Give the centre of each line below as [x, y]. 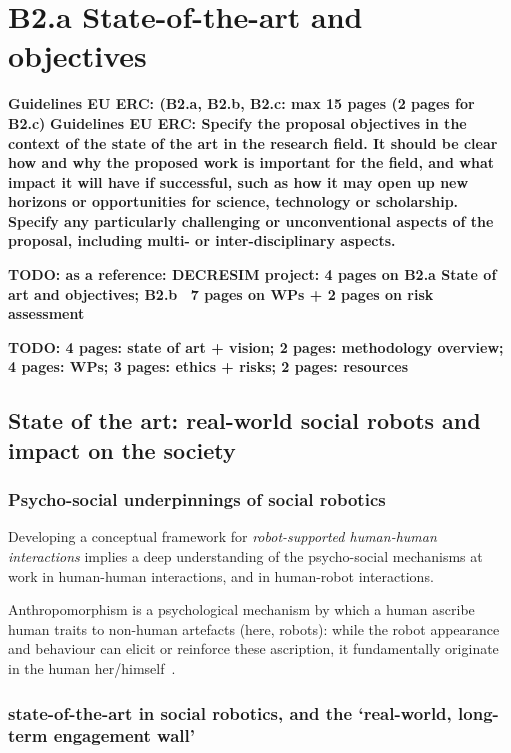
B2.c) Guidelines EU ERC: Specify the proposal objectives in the [237, 122]
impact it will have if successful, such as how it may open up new [238, 181]
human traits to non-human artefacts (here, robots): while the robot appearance [254, 628]
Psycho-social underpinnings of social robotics [197, 499]
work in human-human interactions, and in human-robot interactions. [221, 575]
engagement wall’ [124, 735]
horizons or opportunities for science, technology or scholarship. [233, 201]
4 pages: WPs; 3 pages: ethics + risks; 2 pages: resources [208, 366]
